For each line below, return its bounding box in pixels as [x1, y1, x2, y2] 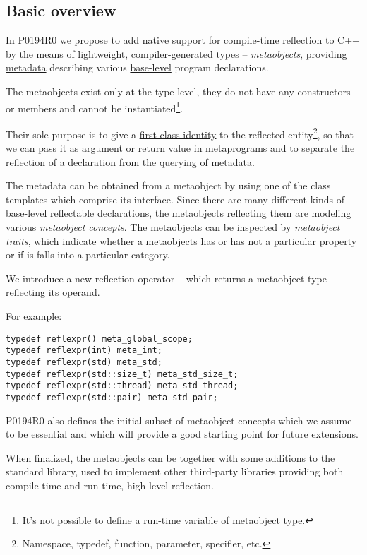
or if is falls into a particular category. [6, 247, 170, 262]
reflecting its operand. [6, 285, 100, 299]
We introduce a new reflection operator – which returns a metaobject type [6, 270, 327, 285]
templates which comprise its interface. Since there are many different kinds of [6, 191, 344, 206]
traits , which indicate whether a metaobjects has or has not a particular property [6, 233, 357, 248]
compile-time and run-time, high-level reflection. [6, 477, 214, 492]
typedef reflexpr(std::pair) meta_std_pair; [6, 392, 218, 402]
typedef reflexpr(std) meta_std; [6, 357, 162, 367]
